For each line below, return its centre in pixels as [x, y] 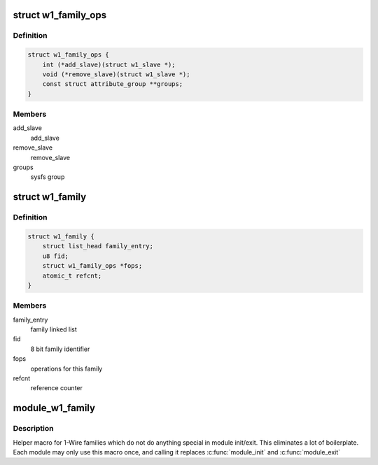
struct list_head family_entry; [98, 246]
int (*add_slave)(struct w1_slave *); [109, 64]
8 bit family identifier [60, 349]
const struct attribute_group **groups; [113, 84]
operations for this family [66, 369]
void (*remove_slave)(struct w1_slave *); [116, 74]
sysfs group [48, 177]
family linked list [54, 329]
